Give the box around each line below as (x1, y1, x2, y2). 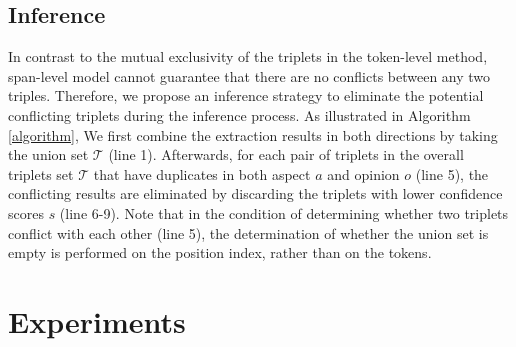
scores (8, 202, 44, 223)
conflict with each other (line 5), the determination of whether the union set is (8, 222, 489, 243)
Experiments (8, 300, 186, 341)
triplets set (8, 163, 74, 184)
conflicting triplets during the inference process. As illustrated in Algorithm (8, 104, 471, 125)
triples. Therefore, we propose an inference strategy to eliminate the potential (8, 85, 484, 106)
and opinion (327, 163, 400, 184)
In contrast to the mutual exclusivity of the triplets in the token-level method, (8, 46, 488, 67)
